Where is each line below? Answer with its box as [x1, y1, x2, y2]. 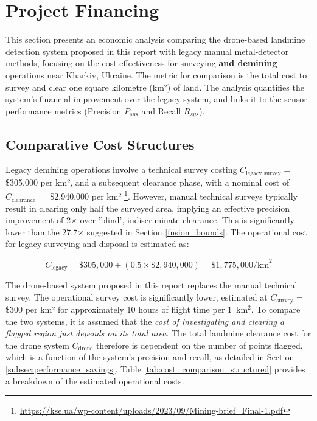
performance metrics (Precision [5, 104, 122, 117]
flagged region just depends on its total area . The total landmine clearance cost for [5, 327, 312, 339]
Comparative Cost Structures [5, 134, 195, 153]
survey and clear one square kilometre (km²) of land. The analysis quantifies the [5, 80, 304, 93]
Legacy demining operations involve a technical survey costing [5, 163, 237, 176]
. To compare [251, 303, 301, 316]
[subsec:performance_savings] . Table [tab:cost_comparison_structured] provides [5, 362, 305, 375]
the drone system [5, 338, 69, 351]
